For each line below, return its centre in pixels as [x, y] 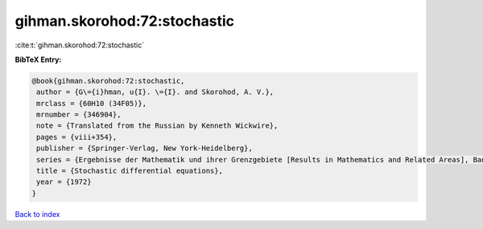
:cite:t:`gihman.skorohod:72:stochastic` [80, 45]
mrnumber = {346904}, [79, 115]
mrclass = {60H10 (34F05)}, [92, 103]
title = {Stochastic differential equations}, [130, 171]
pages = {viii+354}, [77, 137]
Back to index [37, 214]
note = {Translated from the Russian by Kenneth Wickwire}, [157, 126]
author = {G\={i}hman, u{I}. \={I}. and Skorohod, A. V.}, [155, 92]
